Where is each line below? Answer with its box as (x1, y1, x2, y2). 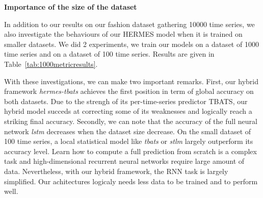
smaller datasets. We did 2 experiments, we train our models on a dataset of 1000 (4, 38, 259, 49)
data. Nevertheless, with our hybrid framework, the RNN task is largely (4, 165, 228, 176)
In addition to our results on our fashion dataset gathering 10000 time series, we (4, 18, 255, 29)
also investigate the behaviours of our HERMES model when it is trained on (4, 29, 243, 39)
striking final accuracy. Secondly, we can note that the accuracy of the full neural (4, 115, 257, 126)
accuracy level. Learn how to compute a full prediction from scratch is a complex (4, 145, 257, 156)
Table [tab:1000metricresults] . (4, 58, 98, 69)
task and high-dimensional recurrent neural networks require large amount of (4, 156, 245, 166)
